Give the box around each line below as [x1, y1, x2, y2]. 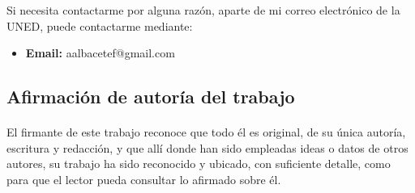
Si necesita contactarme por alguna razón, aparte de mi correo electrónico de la [6, 2, 400, 18]
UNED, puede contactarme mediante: [6, 17, 193, 34]
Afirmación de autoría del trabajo [6, 84, 295, 109]
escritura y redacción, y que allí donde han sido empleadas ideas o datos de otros [6, 139, 409, 156]
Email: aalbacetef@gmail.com [25, 44, 175, 61]
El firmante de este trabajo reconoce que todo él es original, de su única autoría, [6, 124, 406, 141]
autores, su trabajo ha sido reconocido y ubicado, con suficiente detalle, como [6, 155, 391, 172]
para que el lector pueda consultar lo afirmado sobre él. [6, 170, 281, 187]
